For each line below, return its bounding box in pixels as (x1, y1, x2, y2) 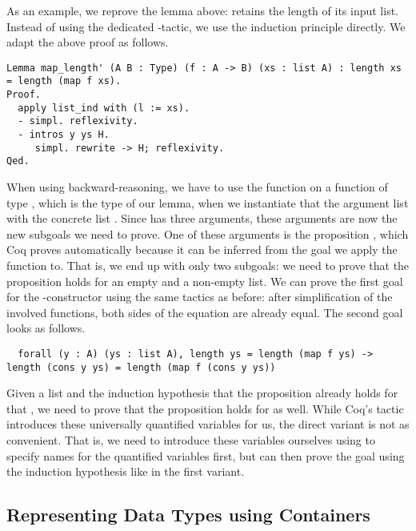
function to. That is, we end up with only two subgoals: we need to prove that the (6, 257, 410, 273)
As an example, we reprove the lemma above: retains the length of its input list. (6, 2, 398, 18)
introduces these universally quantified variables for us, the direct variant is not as (6, 416, 410, 432)
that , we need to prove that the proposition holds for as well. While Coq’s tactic (6, 400, 404, 416)
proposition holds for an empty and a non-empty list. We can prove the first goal (6, 272, 403, 289)
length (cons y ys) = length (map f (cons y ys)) (6, 361, 276, 373)
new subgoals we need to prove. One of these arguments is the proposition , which (6, 225, 409, 242)
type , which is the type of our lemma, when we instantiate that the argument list (6, 194, 409, 211)
